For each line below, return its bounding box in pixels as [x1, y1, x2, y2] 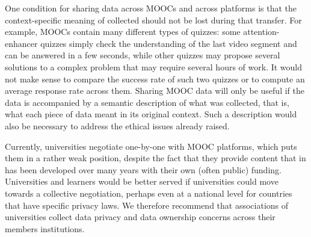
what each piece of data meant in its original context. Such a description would [5, 108, 297, 120]
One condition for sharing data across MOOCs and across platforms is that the [5, 2, 297, 14]
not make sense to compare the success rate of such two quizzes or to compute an [5, 72, 305, 85]
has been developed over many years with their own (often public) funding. [5, 163, 282, 176]
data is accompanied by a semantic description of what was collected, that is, [5, 96, 289, 108]
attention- [243, 25, 280, 38]
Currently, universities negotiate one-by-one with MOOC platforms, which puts [5, 140, 297, 152]
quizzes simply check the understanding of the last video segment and [40, 37, 297, 49]
